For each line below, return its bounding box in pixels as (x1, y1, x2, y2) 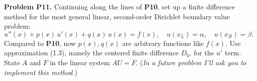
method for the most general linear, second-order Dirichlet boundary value (4, 11, 230, 21)
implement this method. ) (4, 67, 78, 77)
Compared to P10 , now (4, 38, 76, 48)
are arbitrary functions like (122, 38, 204, 48)
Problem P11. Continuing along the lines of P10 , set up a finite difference (4, 1, 235, 11)
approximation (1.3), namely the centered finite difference (4, 47, 179, 58)
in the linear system (50, 57, 110, 67)
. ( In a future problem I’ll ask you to (136, 57, 247, 67)
